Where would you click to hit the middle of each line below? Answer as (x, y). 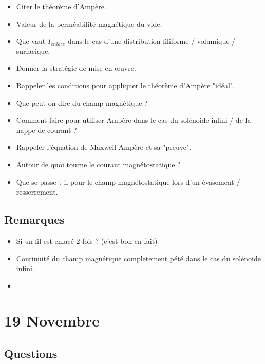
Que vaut (31, 41)
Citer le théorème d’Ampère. (61, 6)
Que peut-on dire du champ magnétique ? (82, 102)
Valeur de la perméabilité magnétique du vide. (89, 23)
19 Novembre (52, 321)
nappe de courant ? (46, 130)
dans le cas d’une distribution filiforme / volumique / (152, 41)
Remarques (34, 219)
